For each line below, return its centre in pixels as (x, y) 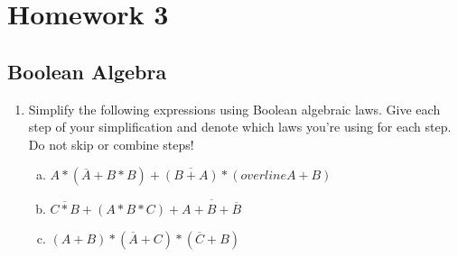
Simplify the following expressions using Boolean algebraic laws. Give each (234, 109)
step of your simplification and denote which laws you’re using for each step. (240, 127)
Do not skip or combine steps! (111, 144)
